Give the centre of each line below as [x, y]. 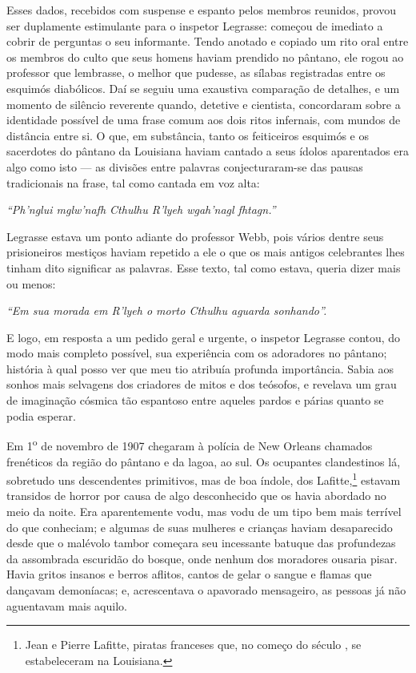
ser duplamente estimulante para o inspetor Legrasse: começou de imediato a [195, 25]
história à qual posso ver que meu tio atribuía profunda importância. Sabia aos [200, 368]
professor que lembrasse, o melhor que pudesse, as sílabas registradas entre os [196, 73]
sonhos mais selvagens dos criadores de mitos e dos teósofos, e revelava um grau [202, 384]
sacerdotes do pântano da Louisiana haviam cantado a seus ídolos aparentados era [208, 151]
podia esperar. [41, 415]
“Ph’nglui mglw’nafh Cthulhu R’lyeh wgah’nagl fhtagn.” [141, 210]
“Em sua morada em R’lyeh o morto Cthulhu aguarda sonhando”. [167, 310]
